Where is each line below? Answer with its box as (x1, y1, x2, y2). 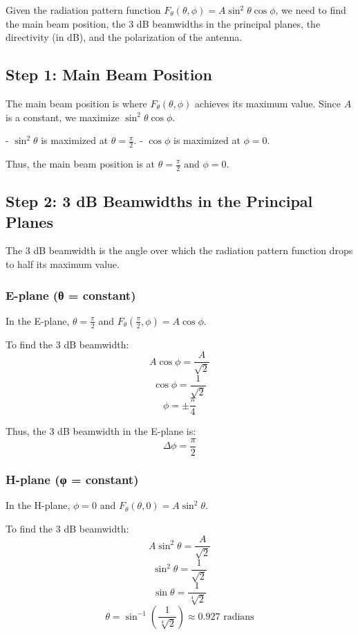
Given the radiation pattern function (6, 3, 161, 17)
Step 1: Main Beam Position (6, 64, 212, 85)
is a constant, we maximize (6, 109, 120, 124)
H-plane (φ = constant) (6, 470, 139, 488)
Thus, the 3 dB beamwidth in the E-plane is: (6, 424, 196, 438)
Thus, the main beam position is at (6, 156, 156, 170)
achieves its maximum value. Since (195, 96, 341, 110)
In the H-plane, (6, 498, 70, 512)
